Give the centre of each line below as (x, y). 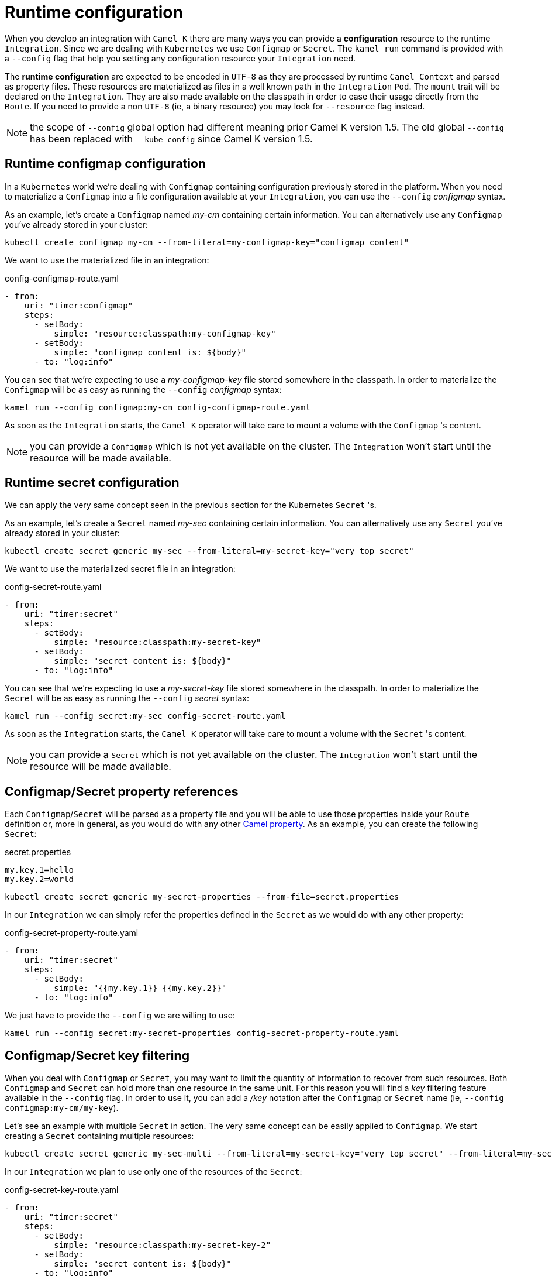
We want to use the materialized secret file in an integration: (120, 569)
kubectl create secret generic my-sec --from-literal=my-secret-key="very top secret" (209, 551)
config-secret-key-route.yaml (62, 1190)
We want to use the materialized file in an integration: (107, 260)
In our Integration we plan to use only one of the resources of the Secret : (153, 1172)
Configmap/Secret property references (122, 791)
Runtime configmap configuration (105, 164)
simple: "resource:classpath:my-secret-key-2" (163, 1245)
